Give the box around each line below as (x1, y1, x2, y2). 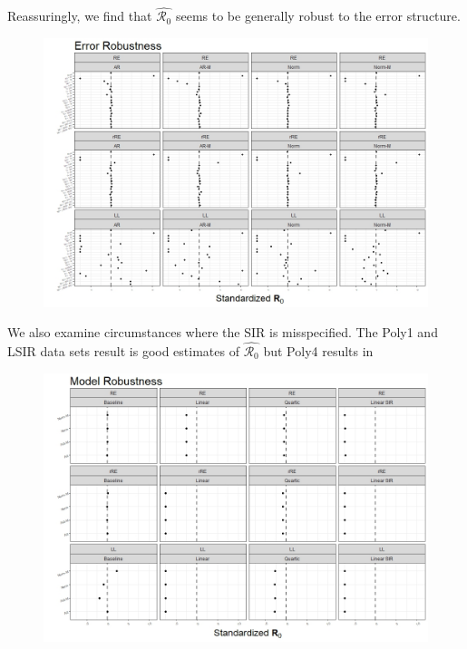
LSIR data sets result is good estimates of (7, 342, 239, 361)
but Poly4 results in (263, 342, 374, 361)
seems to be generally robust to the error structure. (175, 6, 461, 25)
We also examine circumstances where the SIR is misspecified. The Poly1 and (7, 323, 438, 342)
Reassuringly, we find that (7, 6, 152, 25)
